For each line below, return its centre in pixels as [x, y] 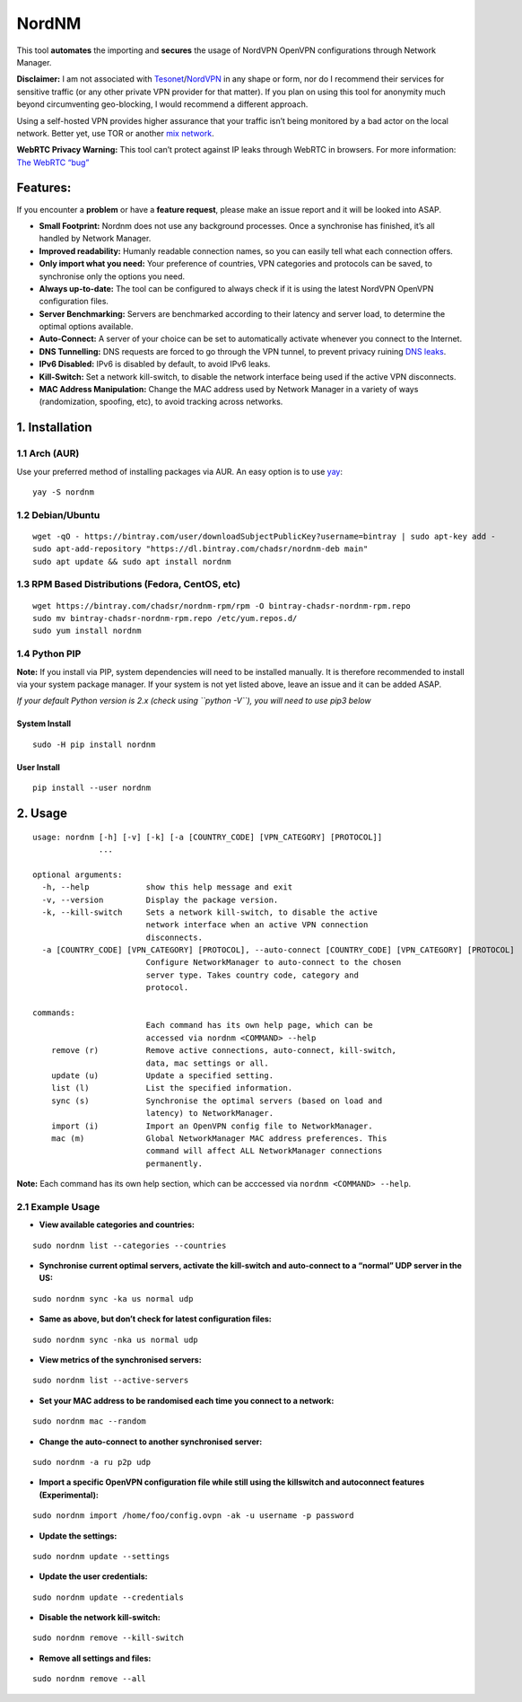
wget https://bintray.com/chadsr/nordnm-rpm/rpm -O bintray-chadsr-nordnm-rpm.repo [222, 605]
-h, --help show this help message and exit [167, 887]
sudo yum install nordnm [87, 631]
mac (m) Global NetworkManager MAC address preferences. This [219, 1138]
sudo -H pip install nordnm [94, 744]
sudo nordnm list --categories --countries [130, 1245]
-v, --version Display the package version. [160, 899]
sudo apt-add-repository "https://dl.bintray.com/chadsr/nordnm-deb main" [200, 549]
